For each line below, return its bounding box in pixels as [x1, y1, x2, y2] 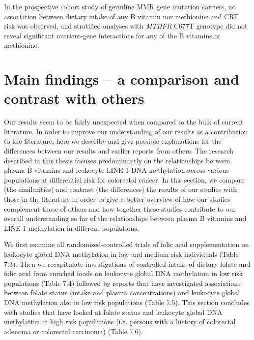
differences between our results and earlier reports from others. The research [4, 146, 234, 156]
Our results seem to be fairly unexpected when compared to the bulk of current [4, 117, 244, 127]
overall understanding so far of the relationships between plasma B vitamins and [4, 213, 247, 223]
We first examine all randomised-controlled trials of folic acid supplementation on [4, 239, 249, 249]
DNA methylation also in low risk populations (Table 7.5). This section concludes [4, 297, 250, 307]
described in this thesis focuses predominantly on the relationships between [4, 155, 230, 165]
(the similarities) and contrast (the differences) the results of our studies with [4, 184, 237, 194]
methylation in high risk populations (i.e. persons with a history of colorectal [4, 316, 236, 327]
